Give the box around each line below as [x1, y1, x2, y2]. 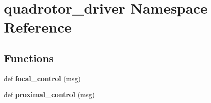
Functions [4, 50, 54, 65]
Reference [4, 17, 72, 37]
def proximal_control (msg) [4, 89, 95, 100]
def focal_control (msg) [4, 73, 81, 83]
